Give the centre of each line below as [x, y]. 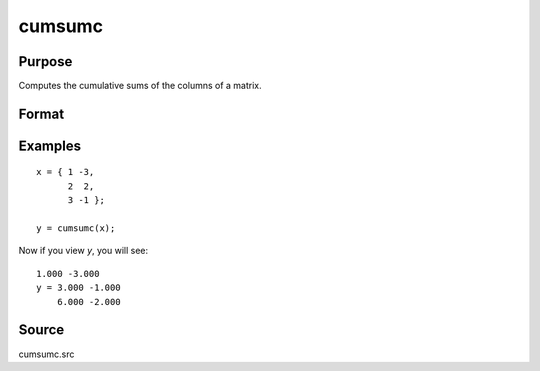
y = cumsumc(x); [76, 228]
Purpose [45, 61]
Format [41, 113]
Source [41, 330]
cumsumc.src [46, 354]
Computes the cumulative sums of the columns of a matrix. [140, 86]
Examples [50, 145]
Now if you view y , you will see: [83, 251]
